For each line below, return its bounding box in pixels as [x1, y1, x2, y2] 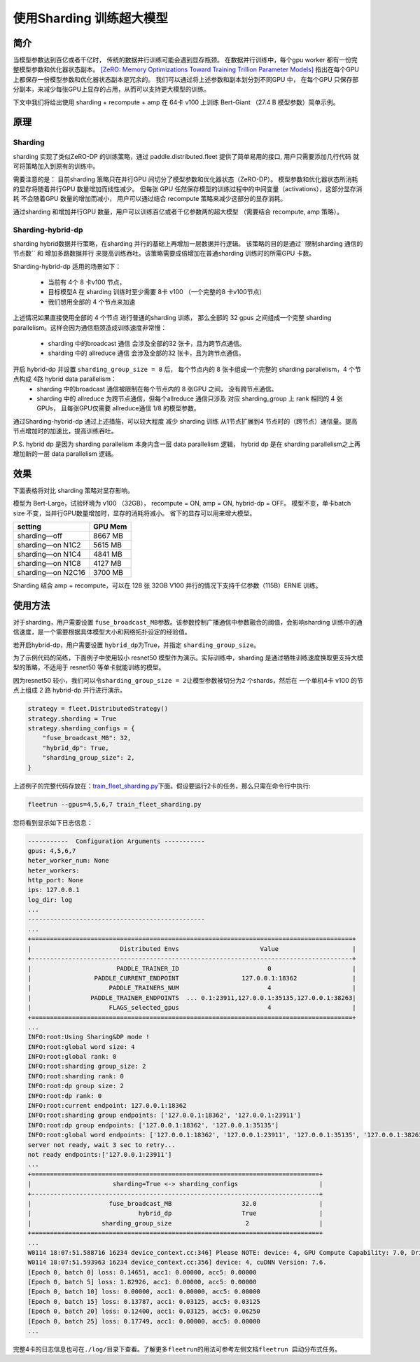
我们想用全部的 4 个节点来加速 [48, 298, 136, 306]
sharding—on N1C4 [17, 549, 82, 559]
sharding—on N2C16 [17, 567, 85, 577]
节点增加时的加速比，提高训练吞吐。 [13, 427, 118, 436]
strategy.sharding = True [27, 714, 117, 723]
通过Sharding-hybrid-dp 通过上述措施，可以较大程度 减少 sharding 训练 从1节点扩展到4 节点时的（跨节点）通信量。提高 [13, 417, 358, 425]
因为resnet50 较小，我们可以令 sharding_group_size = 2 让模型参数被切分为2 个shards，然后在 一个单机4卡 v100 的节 [13, 676, 363, 684]
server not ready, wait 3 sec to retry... [27, 1141, 176, 1148]
